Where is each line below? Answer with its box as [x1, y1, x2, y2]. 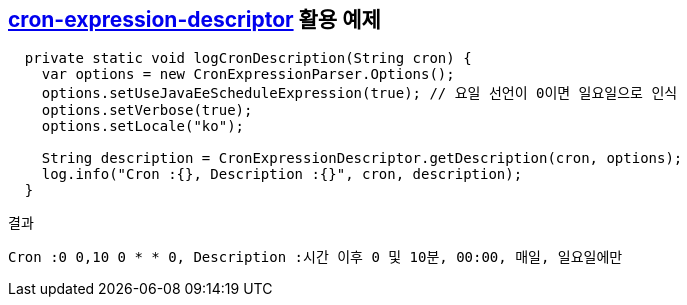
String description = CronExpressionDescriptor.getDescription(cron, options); [41, 150, 683, 167]
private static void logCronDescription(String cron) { [24, 50, 472, 67]
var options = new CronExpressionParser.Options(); [41, 66, 455, 83]
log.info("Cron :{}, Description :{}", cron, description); [41, 166, 523, 183]
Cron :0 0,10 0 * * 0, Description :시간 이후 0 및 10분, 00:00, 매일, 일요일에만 [8, 249, 623, 266]
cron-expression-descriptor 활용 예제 [8, 7, 381, 32]
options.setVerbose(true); [41, 102, 253, 119]
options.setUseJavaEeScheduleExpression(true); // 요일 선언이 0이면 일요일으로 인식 [41, 85, 678, 102]
